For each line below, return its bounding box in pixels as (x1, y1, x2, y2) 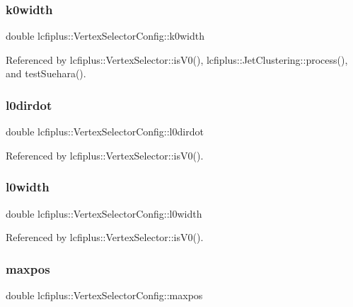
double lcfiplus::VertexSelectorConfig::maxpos (6, 288, 203, 303)
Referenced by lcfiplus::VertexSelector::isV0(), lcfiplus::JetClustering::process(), (6, 52, 348, 67)
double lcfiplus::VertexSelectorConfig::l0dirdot (6, 124, 204, 139)
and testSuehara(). (6, 66, 86, 81)
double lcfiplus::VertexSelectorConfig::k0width (6, 28, 204, 43)
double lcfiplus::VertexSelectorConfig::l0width (6, 206, 202, 221)
